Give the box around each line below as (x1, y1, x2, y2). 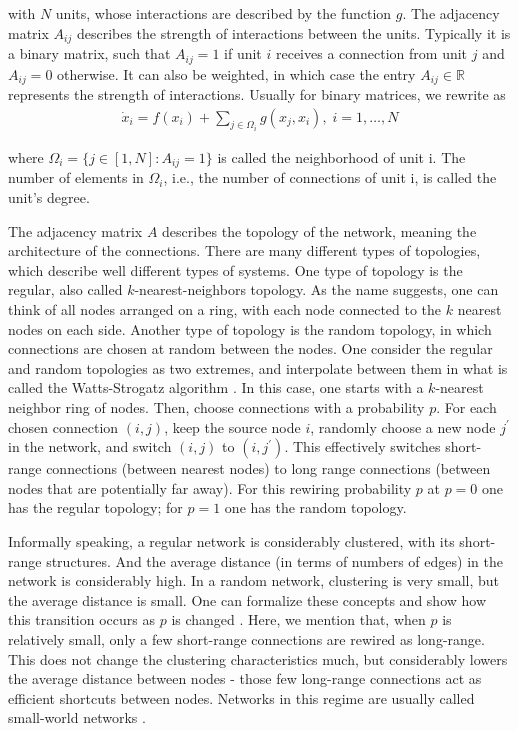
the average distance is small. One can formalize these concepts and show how (8, 589, 487, 610)
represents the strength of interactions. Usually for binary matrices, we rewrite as (8, 83, 506, 104)
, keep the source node (164, 416, 301, 437)
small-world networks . (8, 707, 146, 728)
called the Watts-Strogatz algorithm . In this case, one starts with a (8, 377, 424, 398)
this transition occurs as (8, 609, 155, 630)
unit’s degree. (8, 187, 90, 208)
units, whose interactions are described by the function (55, 3, 392, 23)
